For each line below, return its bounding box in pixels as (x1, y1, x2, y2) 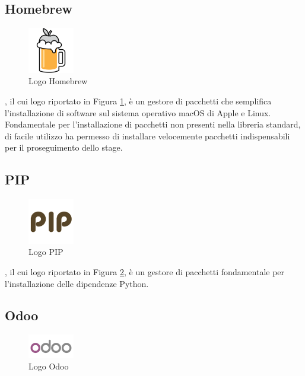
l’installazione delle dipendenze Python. (5, 277, 149, 289)
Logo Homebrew (28, 75, 88, 87)
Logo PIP (28, 246, 63, 258)
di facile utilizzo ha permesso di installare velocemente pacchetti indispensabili (5, 129, 290, 142)
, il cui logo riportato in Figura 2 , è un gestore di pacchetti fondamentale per (5, 265, 285, 278)
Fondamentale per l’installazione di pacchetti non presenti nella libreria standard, (5, 118, 301, 130)
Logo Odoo (28, 360, 69, 372)
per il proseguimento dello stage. (5, 141, 123, 154)
